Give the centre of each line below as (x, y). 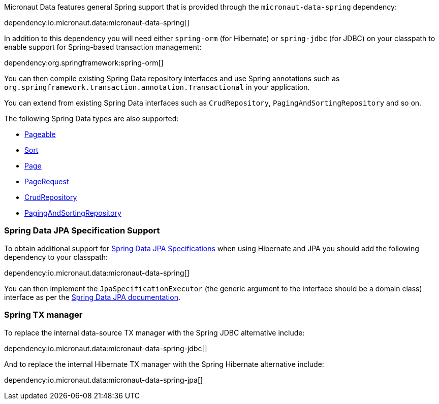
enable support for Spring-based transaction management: (103, 47)
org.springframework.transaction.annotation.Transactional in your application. (157, 87)
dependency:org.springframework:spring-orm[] (84, 63)
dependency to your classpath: (56, 257)
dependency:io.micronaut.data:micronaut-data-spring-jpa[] (104, 380)
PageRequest (47, 181)
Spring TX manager (43, 315)
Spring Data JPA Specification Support (82, 231)
